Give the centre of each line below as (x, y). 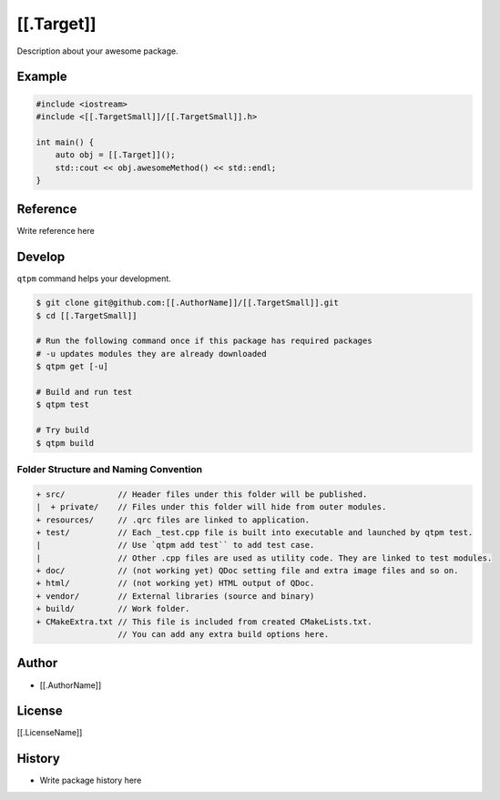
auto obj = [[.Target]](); (116, 155)
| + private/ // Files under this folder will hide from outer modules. (211, 507)
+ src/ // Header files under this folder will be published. (202, 494)
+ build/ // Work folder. (113, 609)
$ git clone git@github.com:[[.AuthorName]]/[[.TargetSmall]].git (187, 303)
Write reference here (56, 231)
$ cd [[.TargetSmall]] (87, 315)
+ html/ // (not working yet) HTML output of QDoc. (175, 583)
